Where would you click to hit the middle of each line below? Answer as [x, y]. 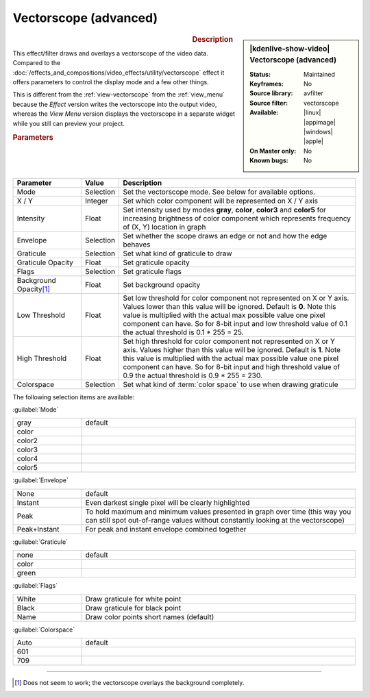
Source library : [271, 93]
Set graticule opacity [156, 262]
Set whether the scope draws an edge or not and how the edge [225, 236]
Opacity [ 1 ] [34, 289]
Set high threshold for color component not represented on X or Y [229, 341]
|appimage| [320, 122]
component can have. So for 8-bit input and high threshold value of [232, 366]
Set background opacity [162, 284]
